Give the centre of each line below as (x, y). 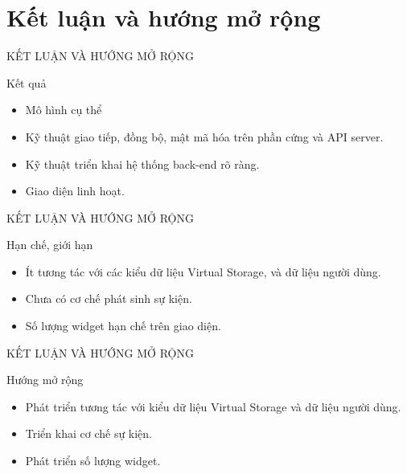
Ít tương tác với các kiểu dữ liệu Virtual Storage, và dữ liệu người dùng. (203, 271)
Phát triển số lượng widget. (93, 461)
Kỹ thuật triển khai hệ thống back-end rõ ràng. (142, 163)
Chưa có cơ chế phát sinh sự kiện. (109, 298)
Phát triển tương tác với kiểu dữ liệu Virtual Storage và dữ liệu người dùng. (213, 406)
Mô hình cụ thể (64, 110)
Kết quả (27, 82)
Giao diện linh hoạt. (75, 191)
